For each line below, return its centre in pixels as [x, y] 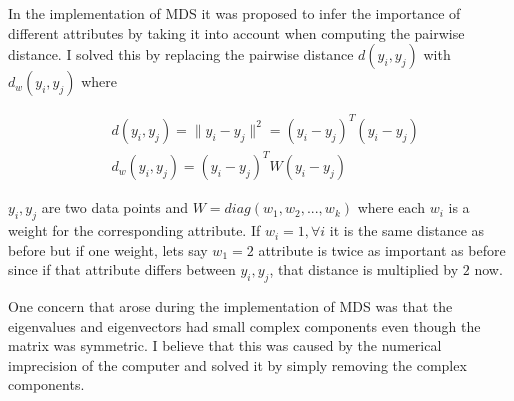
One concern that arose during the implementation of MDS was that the [230, 306]
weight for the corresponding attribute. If [134, 230]
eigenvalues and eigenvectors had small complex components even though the [244, 325]
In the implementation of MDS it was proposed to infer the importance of [234, 13]
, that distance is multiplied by [364, 269]
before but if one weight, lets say [108, 249]
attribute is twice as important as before [382, 249]
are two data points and [114, 207]
